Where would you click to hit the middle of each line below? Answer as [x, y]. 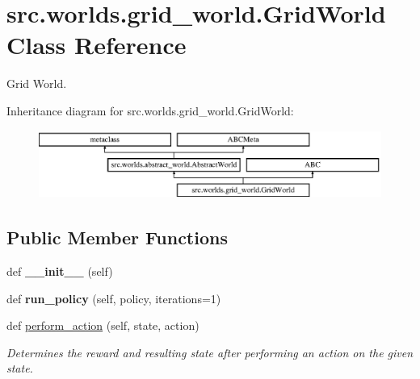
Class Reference [97, 45]
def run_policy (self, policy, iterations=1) [114, 298]
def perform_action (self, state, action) [103, 325]
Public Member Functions [117, 237]
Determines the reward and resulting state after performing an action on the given [210, 352]
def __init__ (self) [60, 271]
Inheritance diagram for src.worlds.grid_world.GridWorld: [150, 110]
